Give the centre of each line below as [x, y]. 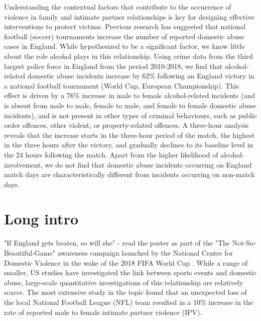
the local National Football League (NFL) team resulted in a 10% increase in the [129, 302]
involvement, [23, 164]
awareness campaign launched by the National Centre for [145, 253]
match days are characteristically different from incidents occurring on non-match [129, 174]
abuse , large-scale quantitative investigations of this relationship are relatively [124, 282]
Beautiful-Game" [30, 253]
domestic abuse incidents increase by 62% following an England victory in [141, 76]
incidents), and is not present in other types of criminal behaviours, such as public [130, 115]
